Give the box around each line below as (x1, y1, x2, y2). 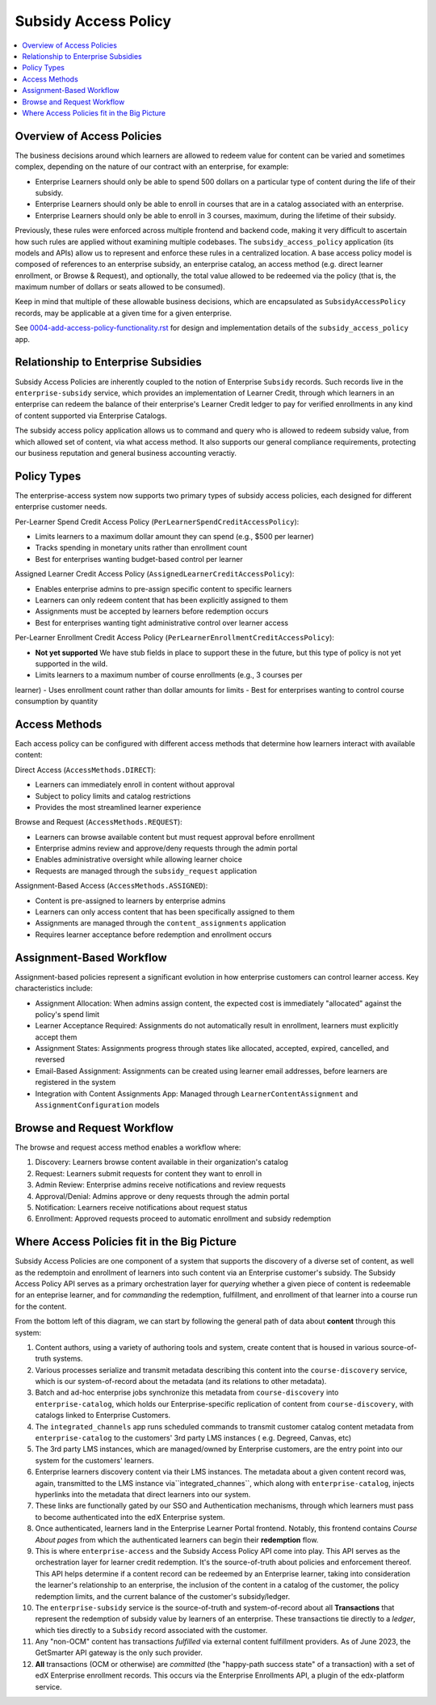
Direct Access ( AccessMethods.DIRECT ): (15, 765, 157, 774)
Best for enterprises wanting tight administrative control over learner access (35, 618, 289, 627)
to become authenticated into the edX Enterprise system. (35, 1512, 225, 1521)
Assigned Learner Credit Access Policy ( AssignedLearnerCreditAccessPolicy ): (15, 569, 295, 579)
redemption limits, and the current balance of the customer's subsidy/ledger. (35, 1591, 291, 1601)
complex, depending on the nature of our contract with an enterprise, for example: (15, 162, 289, 171)
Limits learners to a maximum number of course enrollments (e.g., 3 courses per (35, 670, 303, 680)
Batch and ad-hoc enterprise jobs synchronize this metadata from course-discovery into (35, 1387, 339, 1398)
